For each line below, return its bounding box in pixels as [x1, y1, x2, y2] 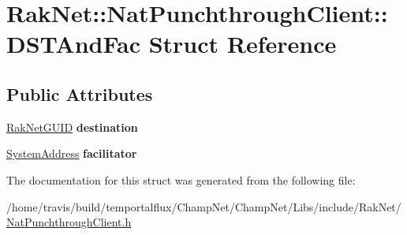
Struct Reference [148, 28, 337, 60]
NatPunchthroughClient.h [6, 214, 132, 230]
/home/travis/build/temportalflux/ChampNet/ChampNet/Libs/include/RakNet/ [6, 198, 401, 214]
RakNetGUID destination [6, 118, 138, 135]
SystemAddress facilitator [6, 145, 137, 162]
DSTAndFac [6, 28, 140, 60]
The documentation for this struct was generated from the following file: [6, 171, 356, 188]
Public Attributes [6, 81, 153, 106]
